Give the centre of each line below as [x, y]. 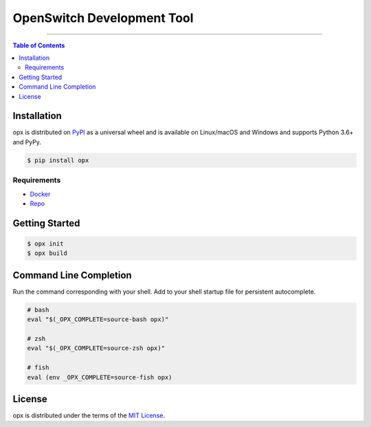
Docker [40, 194]
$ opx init [45, 243]
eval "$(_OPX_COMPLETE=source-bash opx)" [98, 319]
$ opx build [47, 253]
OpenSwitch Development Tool [103, 18]
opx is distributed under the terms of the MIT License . [89, 415]
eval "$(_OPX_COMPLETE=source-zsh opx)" [96, 348]
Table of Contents [39, 45]
